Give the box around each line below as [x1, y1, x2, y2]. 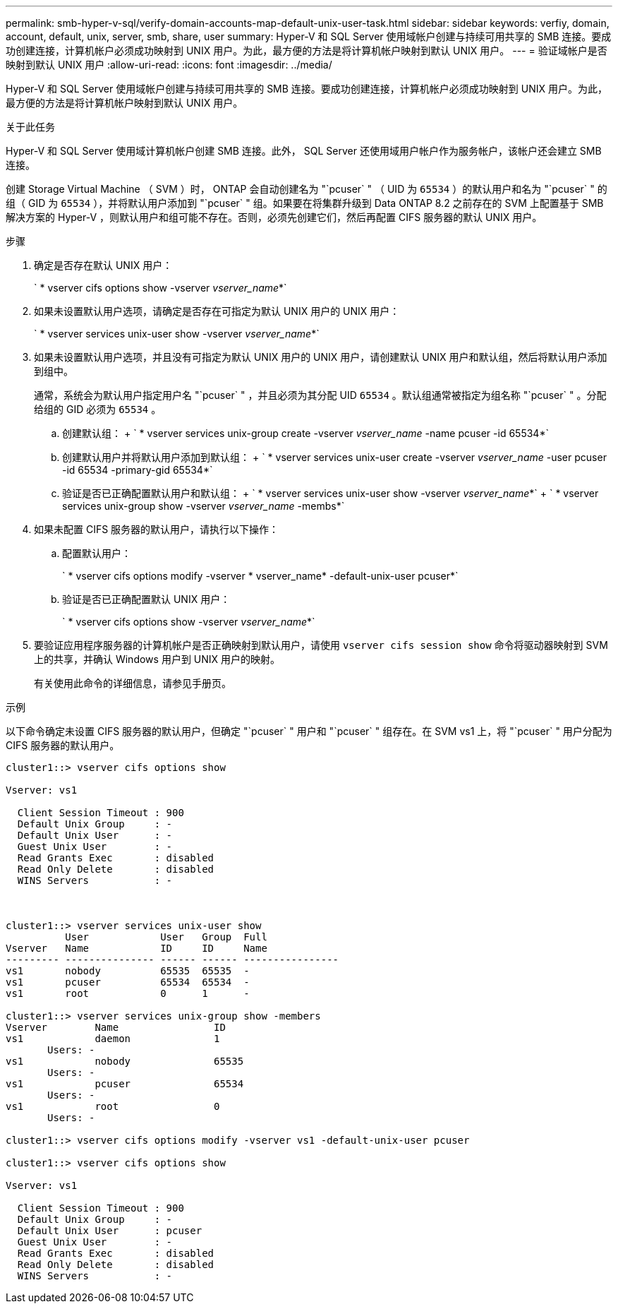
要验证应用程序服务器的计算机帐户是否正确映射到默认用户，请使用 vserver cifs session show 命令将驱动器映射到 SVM [34, 639, 608, 651]
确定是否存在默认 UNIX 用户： [34, 259, 173, 271]
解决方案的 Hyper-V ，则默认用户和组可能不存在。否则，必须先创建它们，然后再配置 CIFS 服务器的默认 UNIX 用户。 [6, 211, 543, 223]
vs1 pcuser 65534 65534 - [6, 976, 250, 988]
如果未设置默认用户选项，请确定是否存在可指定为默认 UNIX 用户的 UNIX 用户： [34, 305, 400, 317]
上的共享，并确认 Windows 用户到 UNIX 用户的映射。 [34, 653, 281, 665]
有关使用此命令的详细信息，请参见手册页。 [34, 677, 231, 689]
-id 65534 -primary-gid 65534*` [62, 464, 213, 476]
